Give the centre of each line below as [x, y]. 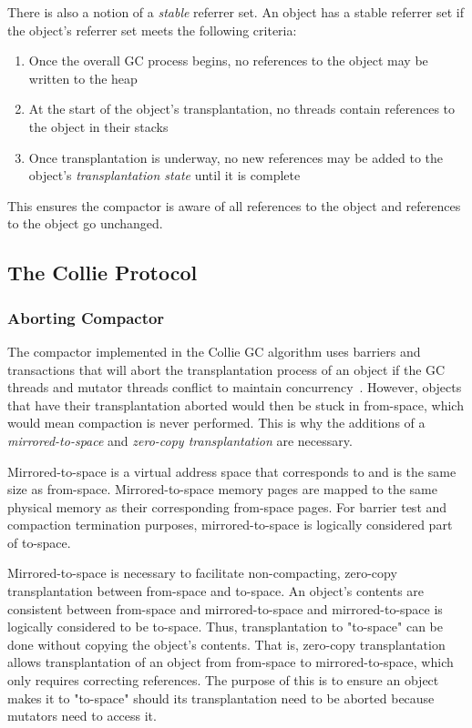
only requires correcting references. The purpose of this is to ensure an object [223, 680]
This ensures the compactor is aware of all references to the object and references [234, 205]
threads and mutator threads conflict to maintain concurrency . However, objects [235, 387]
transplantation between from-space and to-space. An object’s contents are [216, 591]
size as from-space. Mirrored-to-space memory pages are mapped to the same [222, 489]
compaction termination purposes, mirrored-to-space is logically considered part [230, 525]
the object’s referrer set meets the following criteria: [152, 30]
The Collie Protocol [103, 273]
